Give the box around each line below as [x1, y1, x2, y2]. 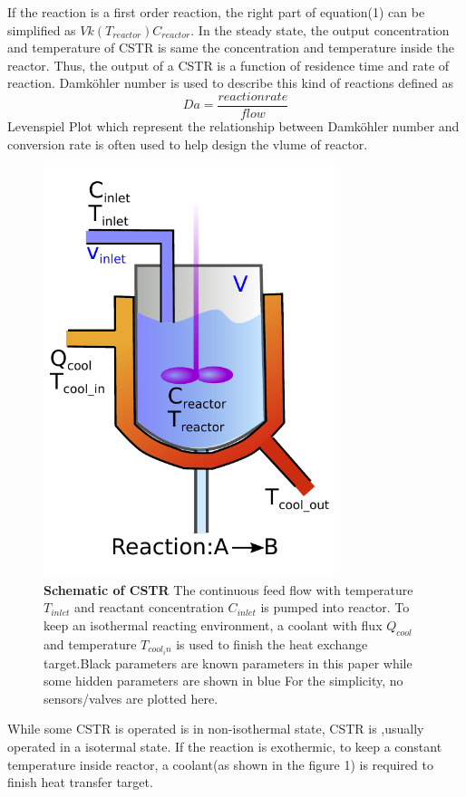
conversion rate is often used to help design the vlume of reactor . [7, 134, 368, 153]
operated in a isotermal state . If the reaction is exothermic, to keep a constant [7, 736, 442, 755]
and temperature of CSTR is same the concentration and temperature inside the [7, 38, 454, 57]
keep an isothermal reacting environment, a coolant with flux [44, 615, 383, 634]
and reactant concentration [73, 598, 224, 617]
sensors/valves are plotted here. [44, 688, 218, 707]
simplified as [7, 20, 76, 39]
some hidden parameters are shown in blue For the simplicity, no [44, 671, 403, 690]
